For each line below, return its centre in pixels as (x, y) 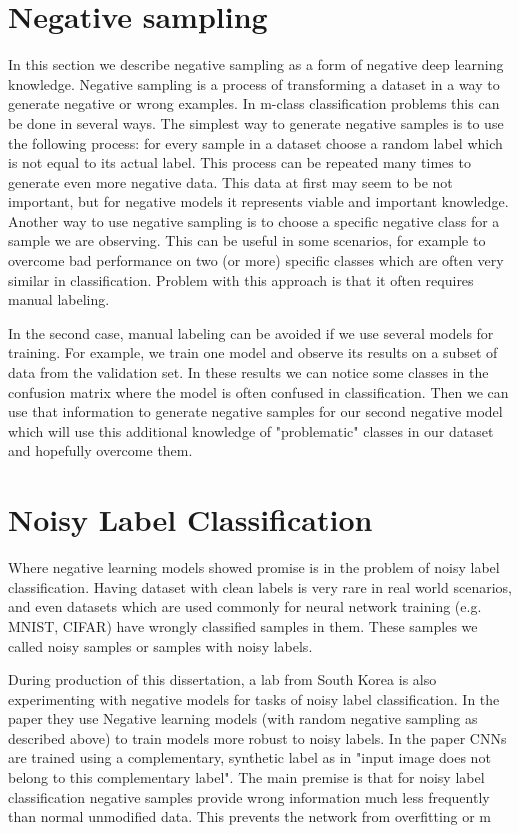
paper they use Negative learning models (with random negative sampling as (243, 718)
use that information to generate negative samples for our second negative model (255, 411)
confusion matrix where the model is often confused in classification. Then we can (258, 391)
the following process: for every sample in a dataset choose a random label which (255, 142)
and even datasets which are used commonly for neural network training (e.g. (245, 606)
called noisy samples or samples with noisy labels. (160, 645)
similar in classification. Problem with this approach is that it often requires (241, 279)
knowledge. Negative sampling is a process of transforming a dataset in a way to (254, 83)
